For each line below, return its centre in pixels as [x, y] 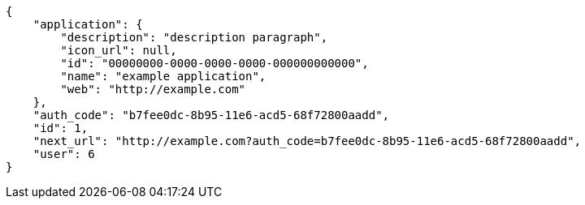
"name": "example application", [163, 76]
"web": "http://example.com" [153, 89]
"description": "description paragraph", [194, 37]
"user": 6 [64, 154]
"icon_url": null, [119, 50]
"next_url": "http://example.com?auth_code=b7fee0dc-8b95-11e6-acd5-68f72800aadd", [307, 141]
